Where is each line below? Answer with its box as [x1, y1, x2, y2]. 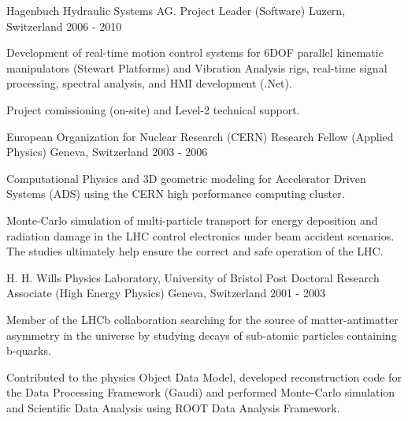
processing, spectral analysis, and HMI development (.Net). [6, 75, 292, 91]
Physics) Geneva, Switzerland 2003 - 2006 [6, 143, 208, 160]
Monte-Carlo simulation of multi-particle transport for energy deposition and [6, 211, 378, 228]
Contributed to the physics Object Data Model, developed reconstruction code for [6, 368, 402, 385]
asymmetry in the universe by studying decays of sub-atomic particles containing [6, 326, 397, 343]
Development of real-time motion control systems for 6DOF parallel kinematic [6, 44, 384, 61]
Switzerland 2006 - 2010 [6, 17, 122, 34]
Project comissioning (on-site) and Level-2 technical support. [6, 101, 300, 117]
